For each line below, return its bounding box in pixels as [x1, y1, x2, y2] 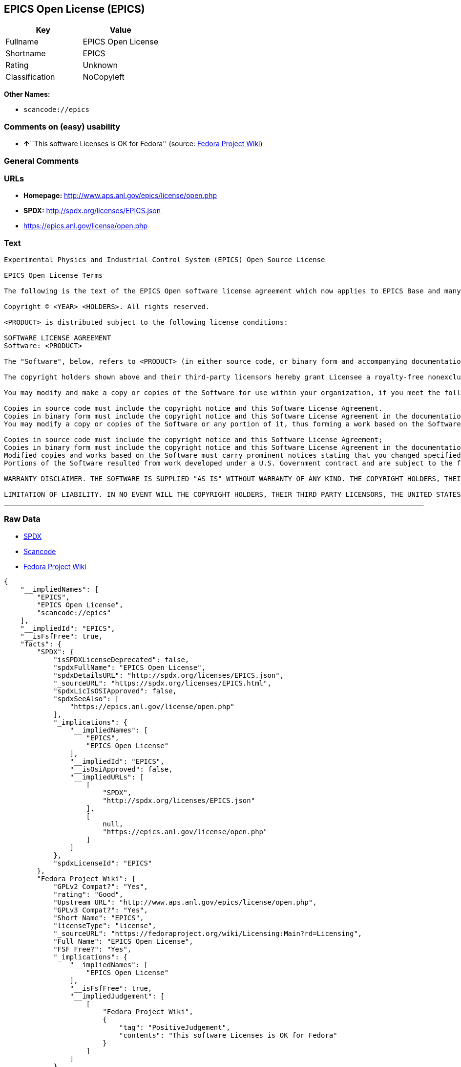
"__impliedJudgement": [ [69, 992, 165, 1000]
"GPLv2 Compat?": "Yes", [53, 882, 148, 890]
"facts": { [20, 640, 62, 648]
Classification [5, 72, 55, 82]
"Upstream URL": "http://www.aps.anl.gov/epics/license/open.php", [53, 898, 317, 906]
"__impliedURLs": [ [69, 773, 144, 781]
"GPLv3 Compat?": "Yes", [53, 906, 148, 914]
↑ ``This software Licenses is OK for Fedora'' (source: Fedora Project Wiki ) [23, 139, 263, 148]
